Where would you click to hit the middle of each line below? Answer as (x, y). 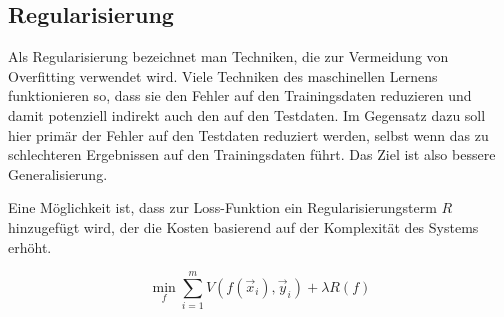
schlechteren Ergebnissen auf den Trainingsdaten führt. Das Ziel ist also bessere (252, 154)
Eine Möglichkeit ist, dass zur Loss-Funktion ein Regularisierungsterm (222, 207)
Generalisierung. (58, 173)
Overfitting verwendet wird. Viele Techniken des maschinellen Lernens (223, 75)
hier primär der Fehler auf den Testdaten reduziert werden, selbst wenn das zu (248, 134)
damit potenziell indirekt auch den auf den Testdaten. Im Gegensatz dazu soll (247, 114)
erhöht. (30, 246)
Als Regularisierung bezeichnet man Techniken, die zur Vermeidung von (228, 56)
